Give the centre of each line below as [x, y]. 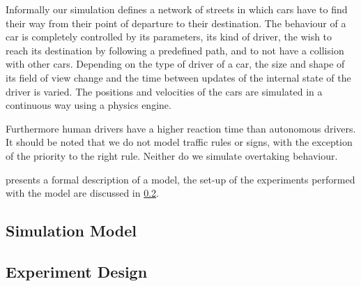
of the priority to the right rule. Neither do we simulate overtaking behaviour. [172, 155]
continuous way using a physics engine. [89, 105]
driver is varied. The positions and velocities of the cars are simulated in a [164, 91]
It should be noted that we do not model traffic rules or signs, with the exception [179, 142]
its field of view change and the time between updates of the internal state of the [178, 77]
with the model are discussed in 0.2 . [83, 193]
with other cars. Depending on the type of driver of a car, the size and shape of [175, 64]
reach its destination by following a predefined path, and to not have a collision [175, 50]
